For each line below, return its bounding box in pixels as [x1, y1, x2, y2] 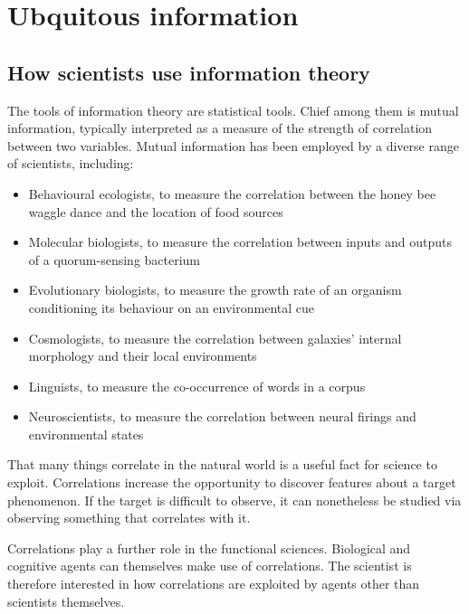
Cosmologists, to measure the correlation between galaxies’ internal [28, 328, 402, 347]
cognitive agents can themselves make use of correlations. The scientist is [7, 556, 412, 575]
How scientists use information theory [7, 58, 370, 86]
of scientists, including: [7, 154, 134, 173]
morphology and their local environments [28, 346, 257, 365]
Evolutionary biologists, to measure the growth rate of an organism [28, 280, 402, 299]
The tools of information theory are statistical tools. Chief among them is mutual [7, 100, 459, 119]
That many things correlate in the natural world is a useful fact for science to [7, 455, 437, 474]
